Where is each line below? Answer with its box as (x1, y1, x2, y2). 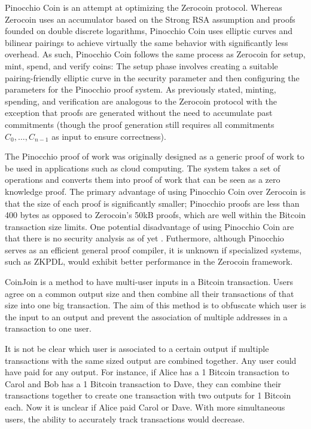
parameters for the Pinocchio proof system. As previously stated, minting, (5, 83, 276, 96)
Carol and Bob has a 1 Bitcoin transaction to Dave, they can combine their (5, 377, 282, 390)
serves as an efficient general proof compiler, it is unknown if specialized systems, (5, 243, 302, 256)
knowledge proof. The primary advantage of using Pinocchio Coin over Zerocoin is (5, 185, 306, 197)
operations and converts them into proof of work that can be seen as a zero (5, 173, 280, 186)
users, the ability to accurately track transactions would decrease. (5, 412, 245, 425)
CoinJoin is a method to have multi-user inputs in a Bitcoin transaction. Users (5, 275, 294, 288)
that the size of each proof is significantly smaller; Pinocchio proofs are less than (5, 197, 300, 209)
